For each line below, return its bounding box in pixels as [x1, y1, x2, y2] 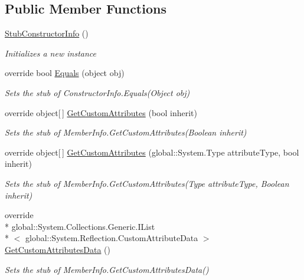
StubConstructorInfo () [5, 27, 89, 39]
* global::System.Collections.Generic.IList [5, 220, 155, 232]
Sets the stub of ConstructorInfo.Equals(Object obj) [5, 86, 190, 98]
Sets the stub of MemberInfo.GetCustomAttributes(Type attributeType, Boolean [5, 177, 289, 189]
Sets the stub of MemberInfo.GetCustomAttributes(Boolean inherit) [5, 126, 247, 139]
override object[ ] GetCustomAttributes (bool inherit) [5, 106, 197, 118]
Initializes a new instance [5, 47, 96, 59]
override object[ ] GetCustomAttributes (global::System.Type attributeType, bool [5, 146, 299, 158]
